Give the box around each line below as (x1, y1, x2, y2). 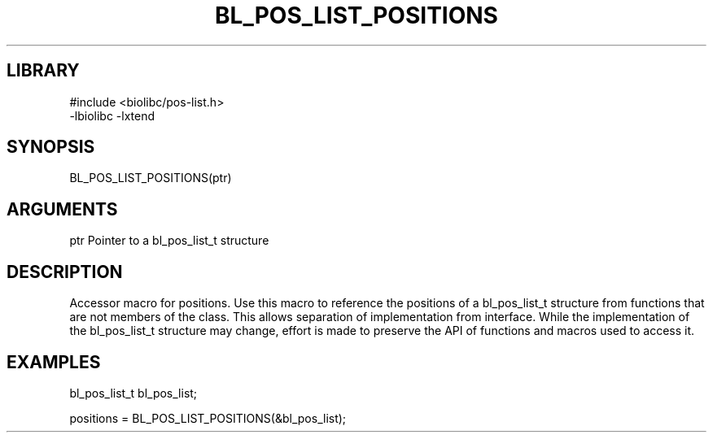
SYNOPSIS (7, 137, 95, 158)
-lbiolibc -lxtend (69, 108, 155, 123)
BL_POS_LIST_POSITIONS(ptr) (69, 171, 232, 185)
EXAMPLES (7, 351, 101, 372)
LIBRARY (7, 60, 80, 81)
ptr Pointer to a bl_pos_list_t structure (69, 233, 269, 248)
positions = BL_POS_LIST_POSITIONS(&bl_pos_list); (69, 411, 347, 425)
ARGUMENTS (7, 198, 118, 219)
